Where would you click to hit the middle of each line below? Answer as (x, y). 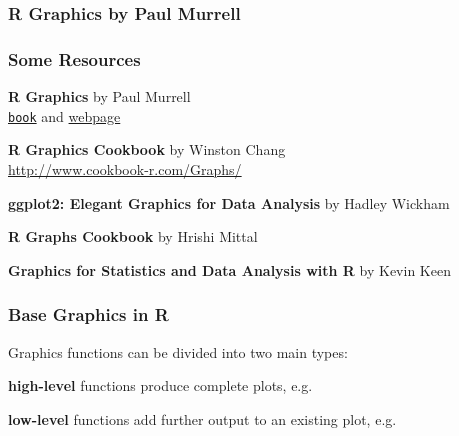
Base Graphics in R (88, 314)
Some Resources (74, 58)
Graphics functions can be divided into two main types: (178, 351)
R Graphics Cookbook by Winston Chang (147, 149)
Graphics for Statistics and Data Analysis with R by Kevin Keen (229, 269)
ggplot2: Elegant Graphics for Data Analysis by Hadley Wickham (229, 202)
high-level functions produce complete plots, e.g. (160, 385)
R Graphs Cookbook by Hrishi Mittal (133, 236)
